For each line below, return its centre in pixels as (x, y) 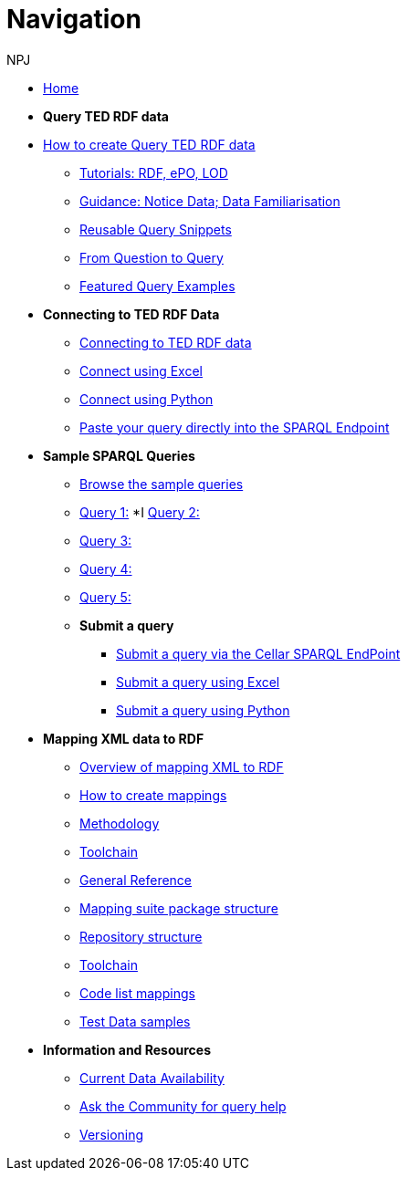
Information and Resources (127, 1049)
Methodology (120, 823)
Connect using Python (146, 399)
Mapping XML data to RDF (124, 738)
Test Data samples (135, 1021)
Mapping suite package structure (179, 908)
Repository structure (141, 936)
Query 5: (105, 597)
